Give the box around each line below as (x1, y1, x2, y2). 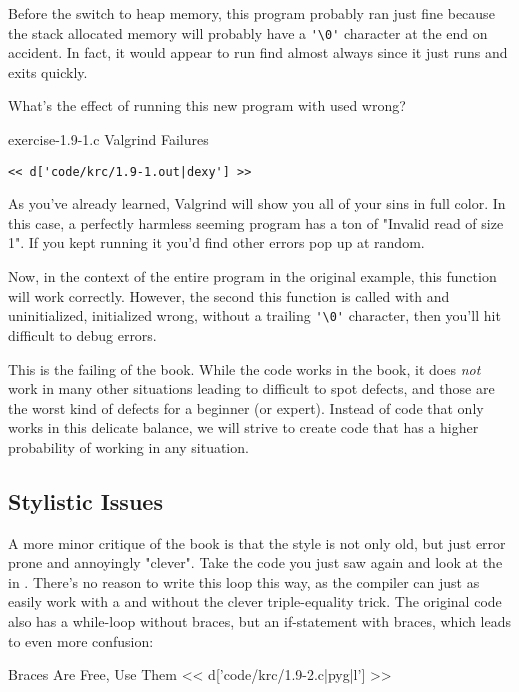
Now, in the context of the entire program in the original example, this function (8, 266, 497, 287)
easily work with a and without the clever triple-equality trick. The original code (8, 591, 502, 612)
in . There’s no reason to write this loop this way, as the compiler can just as (8, 571, 480, 592)
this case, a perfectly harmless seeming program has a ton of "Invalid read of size (8, 212, 504, 233)
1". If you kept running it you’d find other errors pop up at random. (8, 232, 425, 253)
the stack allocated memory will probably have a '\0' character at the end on (8, 22, 488, 43)
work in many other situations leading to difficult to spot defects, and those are (8, 378, 495, 399)
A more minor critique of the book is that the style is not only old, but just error (8, 532, 506, 553)
